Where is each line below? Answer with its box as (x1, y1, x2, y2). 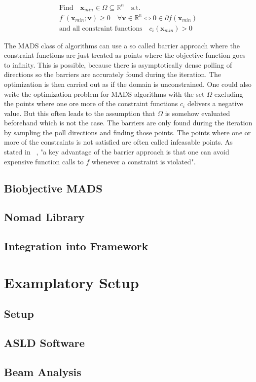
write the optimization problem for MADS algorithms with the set (4, 88, 205, 99)
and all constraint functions (59, 25, 143, 32)
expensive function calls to (4, 156, 84, 166)
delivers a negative (187, 98, 243, 109)
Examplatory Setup (4, 272, 139, 292)
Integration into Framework (4, 238, 148, 254)
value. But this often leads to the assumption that (4, 108, 155, 118)
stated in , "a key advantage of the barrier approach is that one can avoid (4, 147, 229, 157)
